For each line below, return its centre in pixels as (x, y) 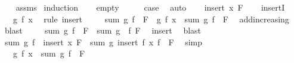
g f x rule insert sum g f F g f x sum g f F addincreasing (151, 19)
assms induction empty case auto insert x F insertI (150, 7)
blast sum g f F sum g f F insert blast (103, 30)
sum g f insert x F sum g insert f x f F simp (103, 42)
